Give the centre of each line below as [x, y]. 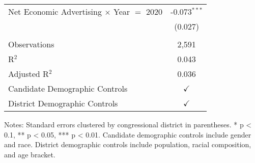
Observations [31, 44]
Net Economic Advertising [55, 11]
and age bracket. [30, 154]
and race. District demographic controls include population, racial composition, [128, 144]
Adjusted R [29, 74]
